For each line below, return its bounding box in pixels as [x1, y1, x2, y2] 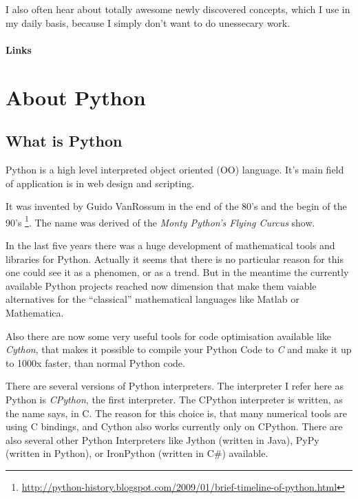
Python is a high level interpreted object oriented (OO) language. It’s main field [6, 162, 344, 176]
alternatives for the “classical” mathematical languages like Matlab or [6, 292, 299, 306]
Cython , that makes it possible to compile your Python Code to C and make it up [6, 342, 352, 357]
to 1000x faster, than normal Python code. [6, 355, 185, 370]
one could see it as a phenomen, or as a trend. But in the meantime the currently [6, 265, 349, 279]
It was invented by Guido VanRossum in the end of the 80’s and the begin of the [6, 199, 347, 213]
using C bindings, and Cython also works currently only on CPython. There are [6, 419, 343, 434]
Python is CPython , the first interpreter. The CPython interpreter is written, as [6, 392, 343, 406]
